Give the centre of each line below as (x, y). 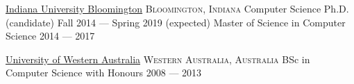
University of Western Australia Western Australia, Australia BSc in (158, 59)
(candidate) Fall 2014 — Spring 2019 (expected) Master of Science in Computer (176, 22)
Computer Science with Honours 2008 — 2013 (104, 73)
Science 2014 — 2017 (50, 36)
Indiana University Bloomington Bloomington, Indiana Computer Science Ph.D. (177, 8)
